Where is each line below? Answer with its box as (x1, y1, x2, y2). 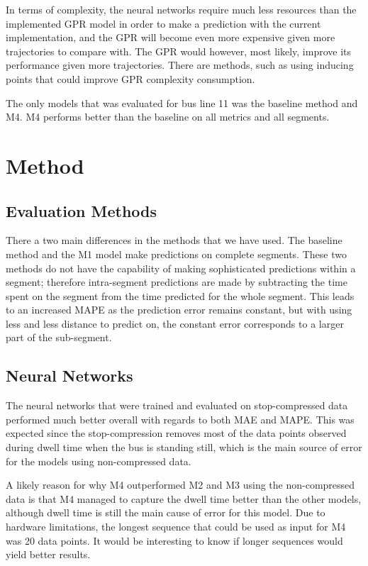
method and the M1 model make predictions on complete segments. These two (6, 246, 347, 261)
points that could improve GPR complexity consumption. (6, 71, 255, 86)
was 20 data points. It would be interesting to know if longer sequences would (6, 533, 343, 548)
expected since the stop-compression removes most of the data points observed (6, 426, 347, 440)
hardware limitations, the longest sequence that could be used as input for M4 (6, 519, 346, 534)
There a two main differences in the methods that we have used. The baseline (6, 233, 342, 248)
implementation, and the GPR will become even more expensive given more (6, 30, 335, 45)
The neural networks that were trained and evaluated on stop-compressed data (6, 398, 348, 413)
